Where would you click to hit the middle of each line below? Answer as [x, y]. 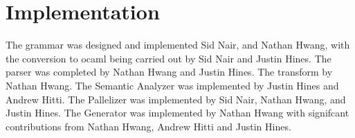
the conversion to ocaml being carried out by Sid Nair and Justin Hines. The [169, 58]
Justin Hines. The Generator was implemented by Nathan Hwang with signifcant [177, 113]
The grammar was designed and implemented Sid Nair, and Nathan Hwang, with [178, 45]
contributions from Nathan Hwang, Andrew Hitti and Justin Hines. [148, 126]
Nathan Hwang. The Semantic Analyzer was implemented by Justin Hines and [172, 85]
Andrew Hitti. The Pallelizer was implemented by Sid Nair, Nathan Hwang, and [176, 99]
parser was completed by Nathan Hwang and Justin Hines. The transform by [169, 72]
